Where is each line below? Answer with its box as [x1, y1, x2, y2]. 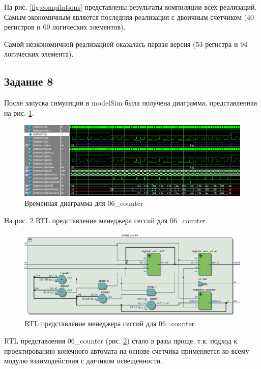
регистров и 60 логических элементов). [4, 21, 126, 32]
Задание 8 [4, 73, 53, 89]
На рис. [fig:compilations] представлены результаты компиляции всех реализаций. [4, 2, 257, 12]
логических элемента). [4, 48, 74, 59]
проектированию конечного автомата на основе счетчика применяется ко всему [4, 345, 249, 356]
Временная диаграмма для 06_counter [24, 198, 143, 208]
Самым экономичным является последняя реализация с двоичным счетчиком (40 [4, 11, 254, 22]
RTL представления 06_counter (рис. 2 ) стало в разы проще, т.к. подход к [4, 335, 238, 346]
